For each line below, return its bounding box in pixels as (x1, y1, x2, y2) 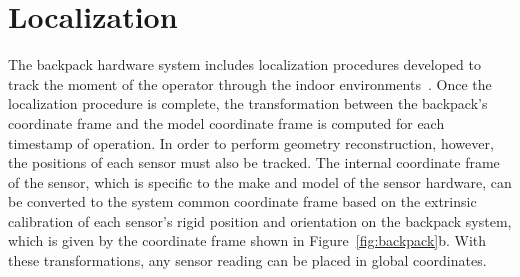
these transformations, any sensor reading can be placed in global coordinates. (8, 250, 487, 271)
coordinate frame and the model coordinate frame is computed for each (8, 112, 445, 133)
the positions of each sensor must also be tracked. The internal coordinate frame (8, 152, 500, 173)
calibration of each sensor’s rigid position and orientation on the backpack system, (8, 210, 512, 231)
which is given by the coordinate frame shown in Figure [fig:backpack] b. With (8, 230, 487, 251)
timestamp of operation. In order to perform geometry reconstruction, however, (8, 132, 494, 153)
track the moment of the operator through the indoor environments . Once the (8, 73, 492, 94)
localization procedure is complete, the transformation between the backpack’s (8, 93, 488, 114)
